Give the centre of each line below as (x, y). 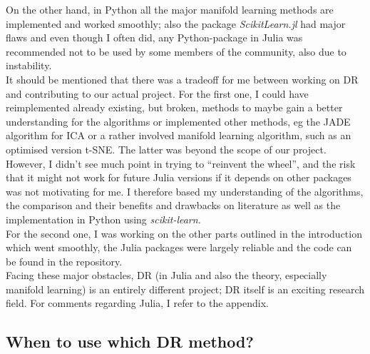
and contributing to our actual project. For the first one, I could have (157, 93)
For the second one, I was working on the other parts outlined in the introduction (184, 233)
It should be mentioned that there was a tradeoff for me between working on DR (182, 79)
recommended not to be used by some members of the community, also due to (176, 51)
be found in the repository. (64, 261)
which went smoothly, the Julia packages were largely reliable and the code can (179, 247)
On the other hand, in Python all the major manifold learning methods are (170, 9)
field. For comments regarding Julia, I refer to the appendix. (137, 303)
